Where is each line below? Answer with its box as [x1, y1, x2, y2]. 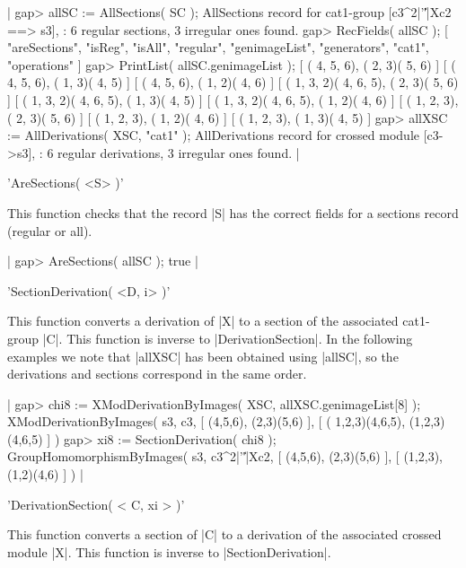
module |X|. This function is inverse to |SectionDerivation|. [7, 542, 331, 561]
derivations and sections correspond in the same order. [7, 364, 307, 383]
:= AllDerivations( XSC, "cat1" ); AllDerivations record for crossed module [7, 126, 420, 144]
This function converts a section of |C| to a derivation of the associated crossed [7, 525, 442, 544]
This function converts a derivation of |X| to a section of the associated [7, 311, 399, 330]
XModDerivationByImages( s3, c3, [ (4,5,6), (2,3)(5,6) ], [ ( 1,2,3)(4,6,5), [7, 412, 406, 431]
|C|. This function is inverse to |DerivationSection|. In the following [42, 328, 413, 347]
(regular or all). [7, 221, 92, 240]
